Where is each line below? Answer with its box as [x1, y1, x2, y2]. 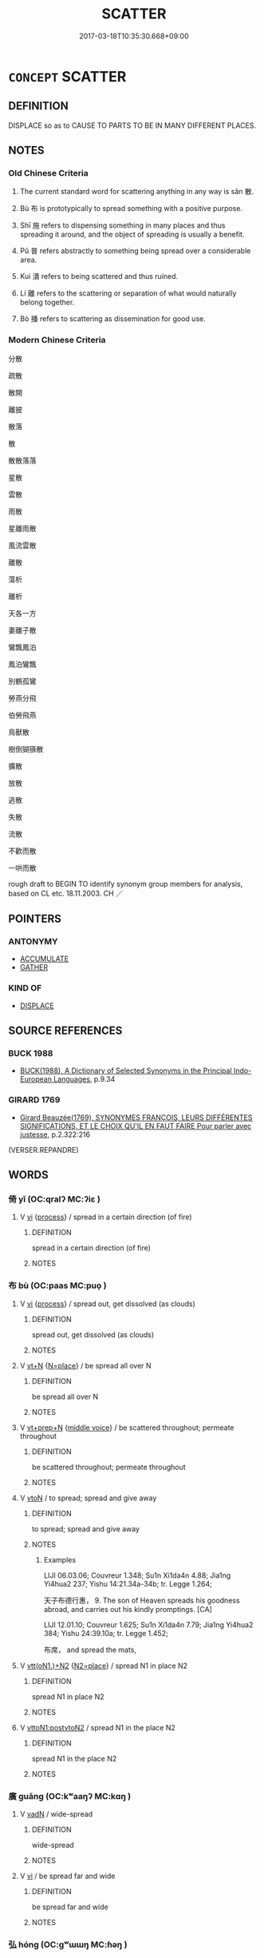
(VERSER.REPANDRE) [8, 1145, 79, 1154]
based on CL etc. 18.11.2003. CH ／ [8, 888, 124, 898]
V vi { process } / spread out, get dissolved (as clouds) [19, 1299, 195, 1309]
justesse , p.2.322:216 [19, 1130, 90, 1139]
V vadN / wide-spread [19, 1809, 93, 1818]
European [19, 1074, 52, 1084]
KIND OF [8, 983, 42, 994]
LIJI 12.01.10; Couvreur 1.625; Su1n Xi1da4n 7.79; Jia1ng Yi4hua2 [43, 1619, 254, 1630]
